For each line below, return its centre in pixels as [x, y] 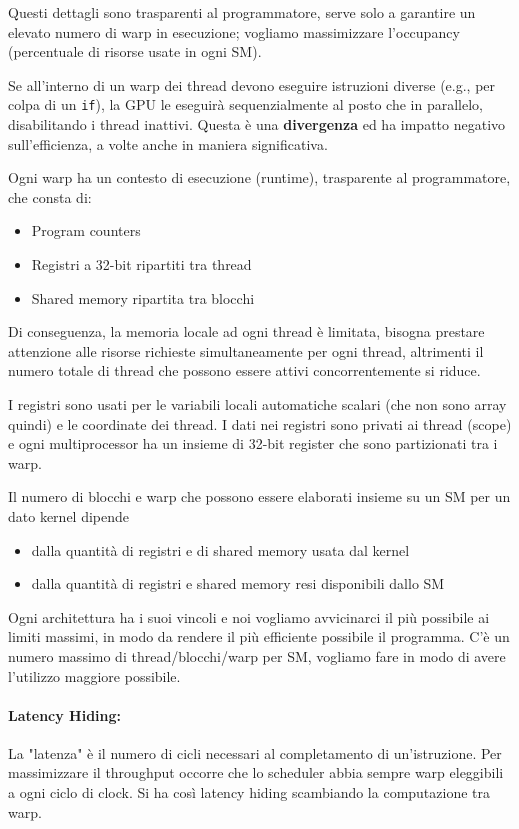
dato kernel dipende [69, 515]
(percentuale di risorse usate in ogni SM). [135, 51]
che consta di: [50, 196]
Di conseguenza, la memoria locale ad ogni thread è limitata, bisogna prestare [246, 331]
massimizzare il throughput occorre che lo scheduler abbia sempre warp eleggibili [256, 772]
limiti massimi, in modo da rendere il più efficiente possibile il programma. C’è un [259, 636]
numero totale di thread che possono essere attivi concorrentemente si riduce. [244, 370]
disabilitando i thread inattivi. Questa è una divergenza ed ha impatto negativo [257, 124]
